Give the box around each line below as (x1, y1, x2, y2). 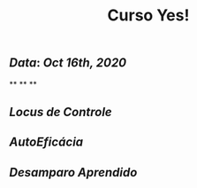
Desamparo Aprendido (9, 165, 138, 180)
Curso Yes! (107, 5, 190, 26)
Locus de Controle (9, 105, 112, 120)
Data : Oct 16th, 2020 (9, 55, 127, 71)
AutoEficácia (9, 135, 84, 150)
